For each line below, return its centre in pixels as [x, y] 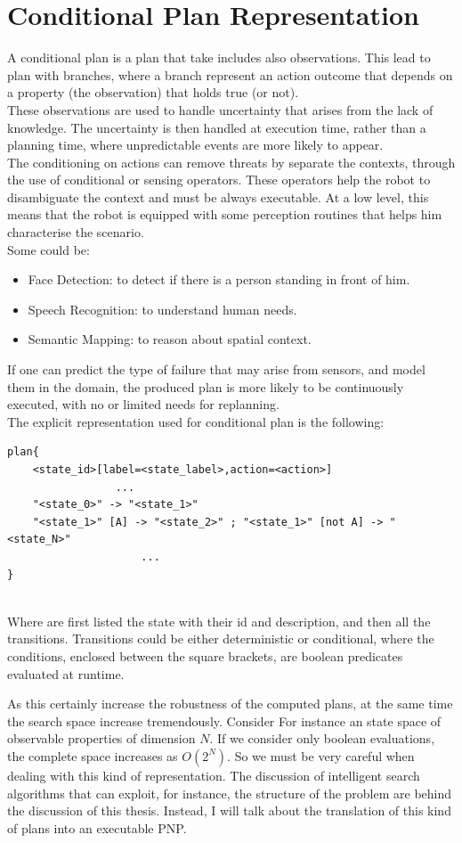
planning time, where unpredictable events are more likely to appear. [195, 145]
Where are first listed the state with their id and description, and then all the [219, 621]
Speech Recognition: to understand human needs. [162, 309]
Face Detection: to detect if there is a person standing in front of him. [219, 279]
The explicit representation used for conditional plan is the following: [196, 421]
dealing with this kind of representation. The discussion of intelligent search [214, 775]
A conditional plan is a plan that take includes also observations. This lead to [219, 57]
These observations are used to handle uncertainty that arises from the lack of [220, 109]
